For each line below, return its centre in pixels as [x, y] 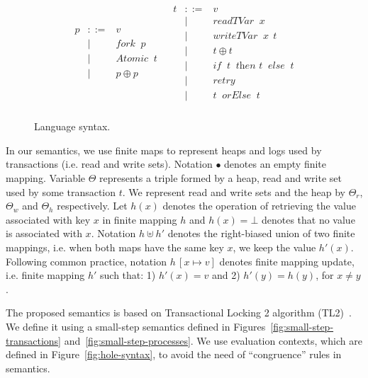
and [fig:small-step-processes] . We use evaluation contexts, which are [213, 340]
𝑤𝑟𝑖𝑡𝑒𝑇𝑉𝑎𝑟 [235, 36]
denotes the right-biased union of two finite [261, 233]
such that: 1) [128, 275]
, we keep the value [274, 247]
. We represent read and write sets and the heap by [234, 191]
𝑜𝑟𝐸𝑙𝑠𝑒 [237, 96]
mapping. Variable [46, 178]
